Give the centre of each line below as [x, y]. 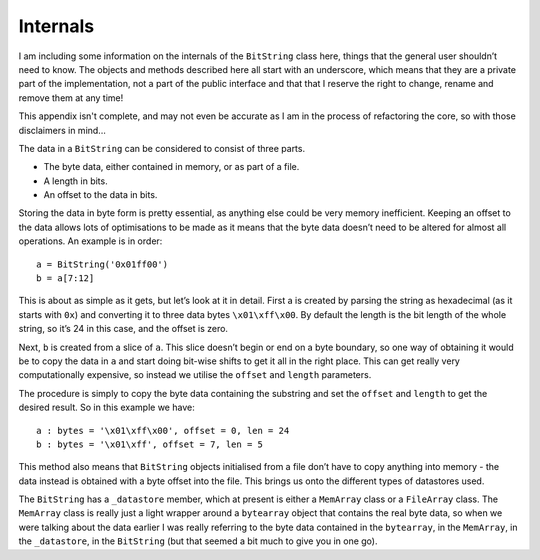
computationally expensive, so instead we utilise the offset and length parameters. [195, 375]
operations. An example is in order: [90, 241]
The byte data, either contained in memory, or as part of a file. [171, 167]
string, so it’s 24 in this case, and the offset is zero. [123, 329]
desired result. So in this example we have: [106, 407]
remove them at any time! [71, 97]
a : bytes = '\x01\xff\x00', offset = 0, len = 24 [163, 430]
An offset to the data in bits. [100, 195]
